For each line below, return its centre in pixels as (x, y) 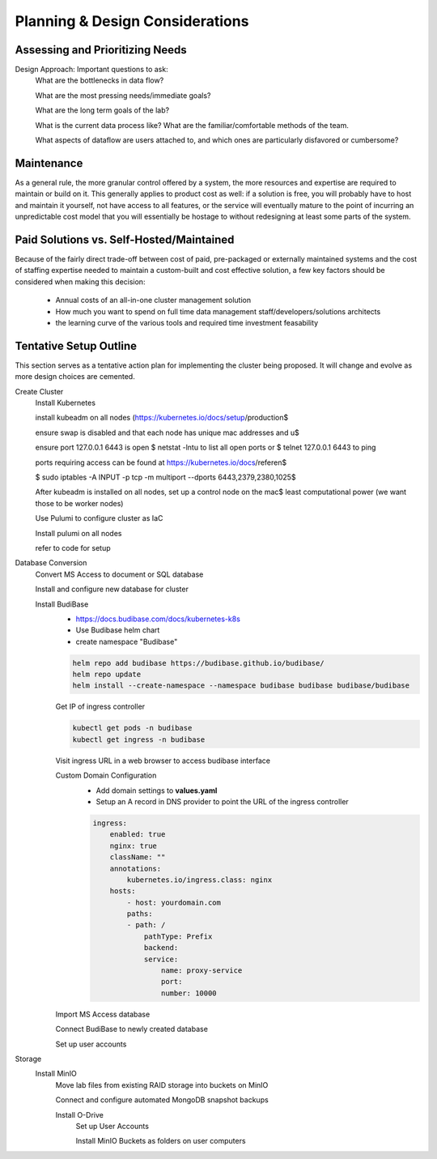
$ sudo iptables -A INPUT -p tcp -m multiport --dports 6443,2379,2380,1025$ (165, 477)
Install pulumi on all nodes (78, 533)
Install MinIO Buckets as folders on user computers (161, 1141)
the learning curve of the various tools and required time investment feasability (187, 322)
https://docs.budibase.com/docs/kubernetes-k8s (158, 619)
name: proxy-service (202, 971)
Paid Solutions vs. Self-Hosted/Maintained (125, 239)
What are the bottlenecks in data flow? (100, 80)
